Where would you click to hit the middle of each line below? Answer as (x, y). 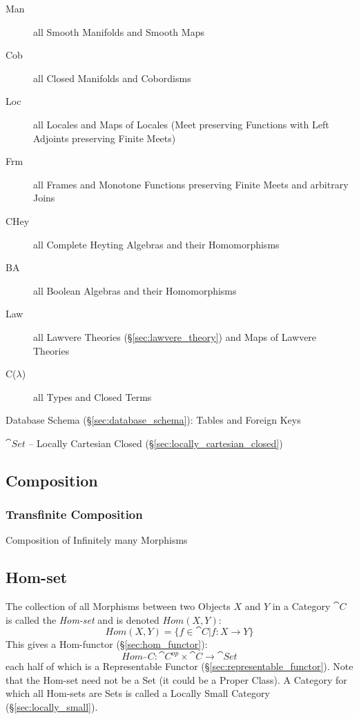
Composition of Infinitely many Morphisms (97, 540)
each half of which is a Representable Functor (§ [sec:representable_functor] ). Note (179, 666)
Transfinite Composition (74, 514)
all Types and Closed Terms (93, 396)
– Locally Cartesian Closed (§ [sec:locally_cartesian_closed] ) (156, 443)
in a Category (301, 606)
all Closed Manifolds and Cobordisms (112, 78)
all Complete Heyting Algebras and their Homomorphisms (156, 244)
